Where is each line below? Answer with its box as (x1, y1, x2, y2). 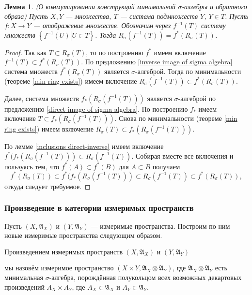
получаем (152, 161, 180, 171)
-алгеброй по (178, 93, 216, 103)
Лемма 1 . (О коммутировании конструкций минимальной (4, 1, 176, 11)
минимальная (4, 272, 43, 282)
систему (201, 20, 226, 30)
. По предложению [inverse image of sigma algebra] (81, 57, 233, 67)
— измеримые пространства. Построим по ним (91, 221, 230, 231)
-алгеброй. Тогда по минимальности (135, 66, 241, 76)
